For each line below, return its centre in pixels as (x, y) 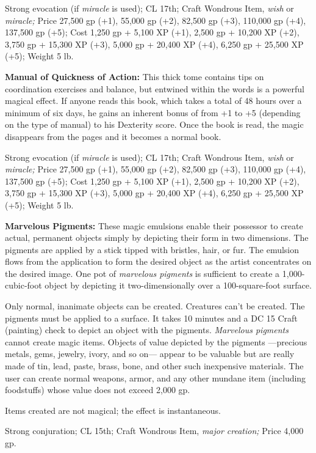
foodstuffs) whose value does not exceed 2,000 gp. (98, 390)
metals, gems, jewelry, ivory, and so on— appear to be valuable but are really (150, 354)
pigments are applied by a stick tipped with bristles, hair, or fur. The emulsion (152, 249)
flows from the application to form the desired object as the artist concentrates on (158, 261)
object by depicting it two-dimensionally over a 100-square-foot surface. (178, 285)
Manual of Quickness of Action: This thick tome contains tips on (135, 76)
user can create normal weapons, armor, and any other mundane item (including (156, 377)
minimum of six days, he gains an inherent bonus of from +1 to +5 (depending (153, 112)
